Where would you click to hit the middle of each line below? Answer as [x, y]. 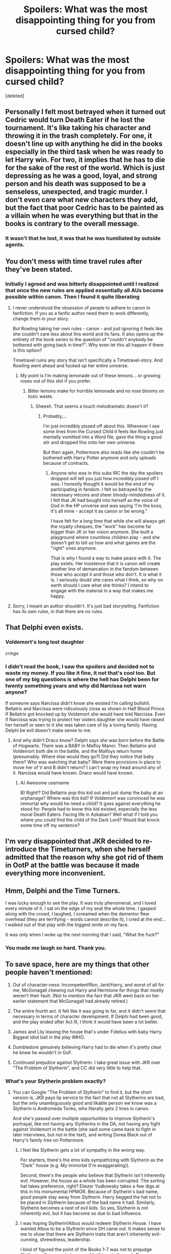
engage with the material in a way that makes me [102, 590]
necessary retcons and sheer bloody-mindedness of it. [108, 495]
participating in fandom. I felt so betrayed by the [101, 489]
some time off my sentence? [50, 825]
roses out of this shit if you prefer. [56, 381]
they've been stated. [39, 269]
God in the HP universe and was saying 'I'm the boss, [107, 505]
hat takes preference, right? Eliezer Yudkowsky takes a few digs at [90, 1186]
